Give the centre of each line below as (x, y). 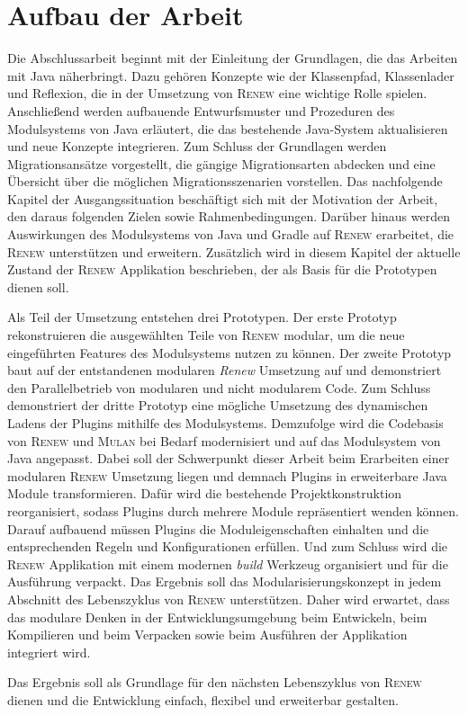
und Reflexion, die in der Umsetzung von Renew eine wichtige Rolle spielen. (217, 93)
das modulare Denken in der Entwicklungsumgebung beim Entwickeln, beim (217, 617)
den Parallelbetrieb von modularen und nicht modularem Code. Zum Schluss (219, 387)
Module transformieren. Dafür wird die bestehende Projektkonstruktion (205, 493)
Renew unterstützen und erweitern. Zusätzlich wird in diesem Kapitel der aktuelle (234, 251)
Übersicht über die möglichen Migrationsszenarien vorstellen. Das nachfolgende (225, 181)
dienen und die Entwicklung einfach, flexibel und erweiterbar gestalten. (203, 699)
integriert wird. (49, 652)
